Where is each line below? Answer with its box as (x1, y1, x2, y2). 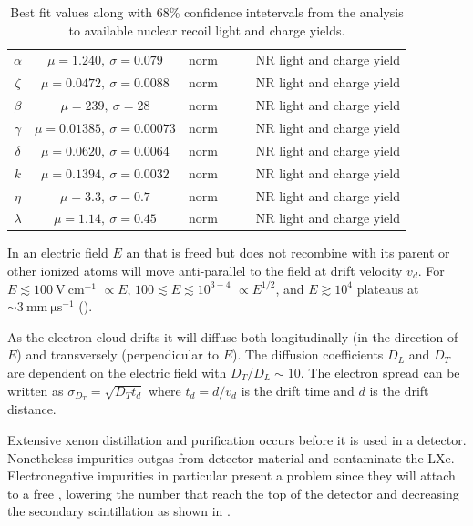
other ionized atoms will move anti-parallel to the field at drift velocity (7, 261, 403, 280)
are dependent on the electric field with (7, 363, 227, 381)
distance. (7, 400, 57, 419)
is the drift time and (241, 380, 355, 400)
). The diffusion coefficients (231, 345, 384, 364)
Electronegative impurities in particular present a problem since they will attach (7, 466, 456, 485)
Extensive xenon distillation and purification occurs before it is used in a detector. (7, 430, 467, 450)
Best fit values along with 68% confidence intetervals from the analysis (10, 3, 404, 21)
